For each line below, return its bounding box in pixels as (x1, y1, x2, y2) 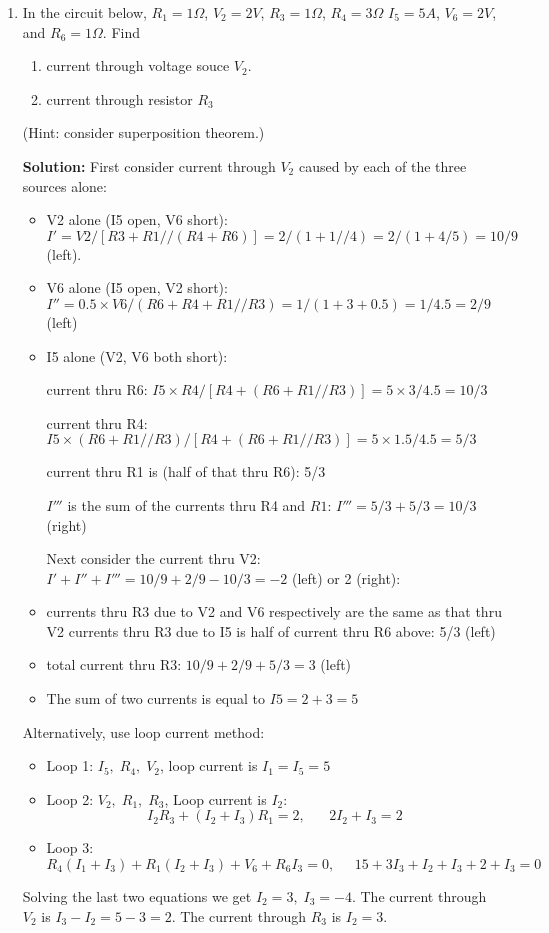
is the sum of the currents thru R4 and (67, 494, 306, 515)
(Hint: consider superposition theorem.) (22, 122, 265, 143)
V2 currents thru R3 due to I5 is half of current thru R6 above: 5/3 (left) (46, 620, 496, 641)
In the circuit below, (22, 2, 147, 22)
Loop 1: (46, 755, 94, 776)
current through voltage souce (46, 55, 230, 76)
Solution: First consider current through (22, 155, 276, 176)
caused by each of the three (298, 155, 467, 176)
